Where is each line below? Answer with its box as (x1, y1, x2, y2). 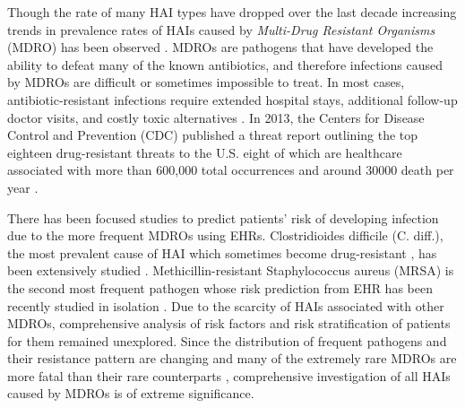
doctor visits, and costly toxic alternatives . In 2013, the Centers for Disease (7, 108, 425, 126)
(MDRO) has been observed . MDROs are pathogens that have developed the (7, 38, 434, 56)
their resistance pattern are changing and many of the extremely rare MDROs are (7, 349, 457, 368)
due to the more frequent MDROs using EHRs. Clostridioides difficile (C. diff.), (7, 226, 443, 245)
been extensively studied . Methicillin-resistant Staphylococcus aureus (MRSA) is (7, 261, 454, 280)
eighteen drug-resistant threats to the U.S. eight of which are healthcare (7, 143, 402, 161)
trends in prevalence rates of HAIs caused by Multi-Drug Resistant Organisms (7, 20, 435, 39)
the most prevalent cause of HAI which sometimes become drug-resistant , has (7, 243, 437, 262)
